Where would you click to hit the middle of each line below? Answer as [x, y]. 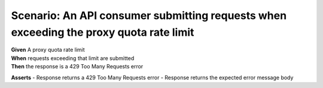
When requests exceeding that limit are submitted [73, 58]
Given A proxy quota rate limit [48, 50]
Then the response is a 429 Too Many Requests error [77, 67]
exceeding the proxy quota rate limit [103, 32]
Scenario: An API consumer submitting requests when [149, 15]
